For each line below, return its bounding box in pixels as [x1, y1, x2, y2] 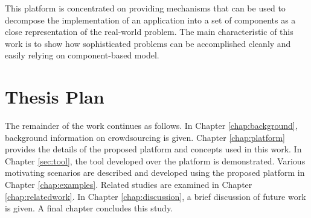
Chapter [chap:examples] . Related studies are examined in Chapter [5, 178, 252, 191]
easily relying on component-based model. [5, 49, 159, 61]
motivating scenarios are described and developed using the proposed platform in [5, 166, 305, 179]
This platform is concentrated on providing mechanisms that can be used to [5, 2, 286, 14]
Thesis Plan [5, 84, 104, 109]
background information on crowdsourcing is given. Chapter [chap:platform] [5, 131, 286, 143]
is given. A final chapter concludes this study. [5, 202, 173, 214]
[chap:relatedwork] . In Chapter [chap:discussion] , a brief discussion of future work [5, 190, 306, 202]
